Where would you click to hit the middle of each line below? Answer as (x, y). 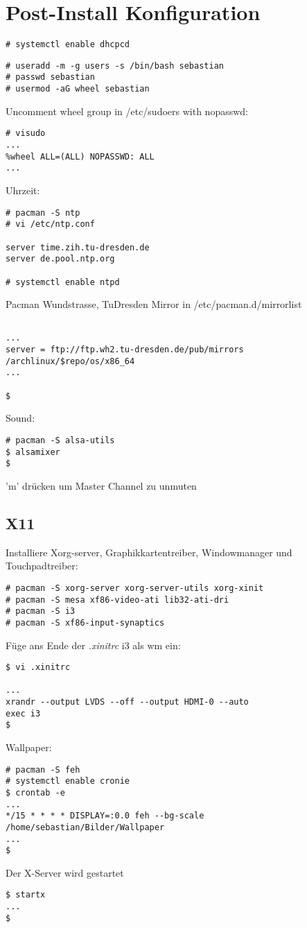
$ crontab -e (35, 792)
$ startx (26, 895)
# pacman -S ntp (43, 213)
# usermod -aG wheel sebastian (78, 89)
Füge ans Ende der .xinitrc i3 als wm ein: (93, 645)
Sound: (20, 418)
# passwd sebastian (50, 77)
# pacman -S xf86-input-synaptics (85, 622)
